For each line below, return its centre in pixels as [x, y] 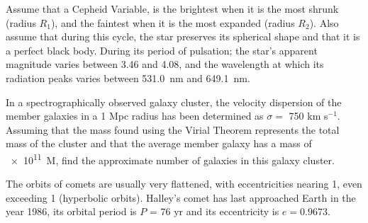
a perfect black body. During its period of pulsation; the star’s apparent [162, 50]
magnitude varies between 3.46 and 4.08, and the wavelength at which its [165, 64]
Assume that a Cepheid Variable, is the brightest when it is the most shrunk [172, 8]
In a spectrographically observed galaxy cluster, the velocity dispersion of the [174, 102]
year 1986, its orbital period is [71, 211]
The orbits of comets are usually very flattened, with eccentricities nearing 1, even [184, 184]
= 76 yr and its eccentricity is [214, 211]
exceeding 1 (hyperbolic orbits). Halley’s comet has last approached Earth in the [181, 197]
